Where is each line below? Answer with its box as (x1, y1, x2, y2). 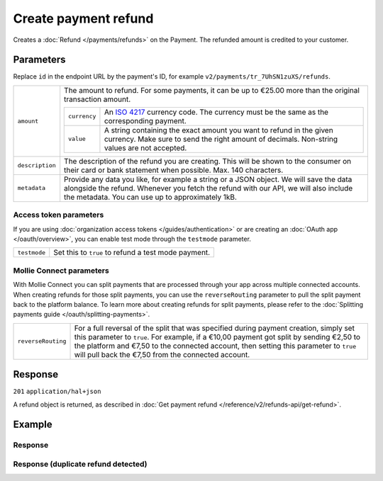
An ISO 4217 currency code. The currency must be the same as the (104, 107, 329, 117)
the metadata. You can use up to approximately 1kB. (64, 192, 238, 202)
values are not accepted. (104, 142, 187, 152)
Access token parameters (13, 210, 104, 220)
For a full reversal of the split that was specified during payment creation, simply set (74, 323, 355, 333)
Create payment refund (13, 11, 154, 26)
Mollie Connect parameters (13, 266, 109, 276)
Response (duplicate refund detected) (13, 459, 148, 469)
